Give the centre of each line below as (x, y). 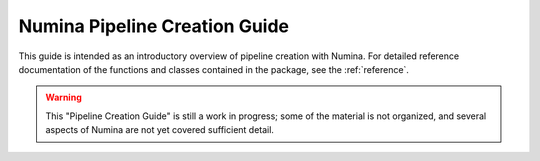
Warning (63, 97)
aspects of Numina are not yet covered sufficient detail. (160, 130)
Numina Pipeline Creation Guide (154, 26)
